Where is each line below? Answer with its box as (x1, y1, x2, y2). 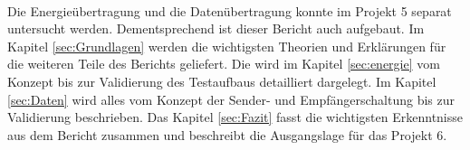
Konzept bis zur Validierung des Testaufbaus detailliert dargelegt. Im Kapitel (7, 71, 436, 90)
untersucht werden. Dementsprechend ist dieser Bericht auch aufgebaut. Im (7, 19, 425, 38)
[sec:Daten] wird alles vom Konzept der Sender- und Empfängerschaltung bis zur (7, 89, 456, 108)
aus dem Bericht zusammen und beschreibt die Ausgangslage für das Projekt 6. (7, 125, 447, 144)
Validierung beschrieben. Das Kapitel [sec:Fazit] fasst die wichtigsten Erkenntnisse (7, 108, 464, 127)
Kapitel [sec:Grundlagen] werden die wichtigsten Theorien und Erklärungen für (7, 36, 446, 55)
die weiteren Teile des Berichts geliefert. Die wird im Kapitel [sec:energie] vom (7, 54, 440, 73)
